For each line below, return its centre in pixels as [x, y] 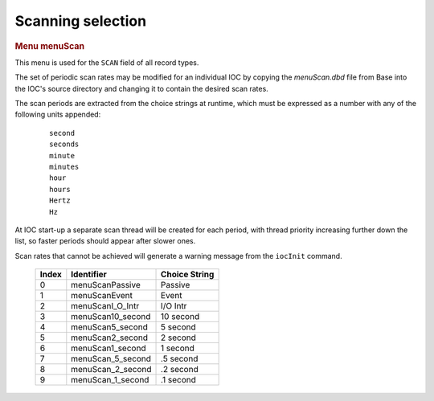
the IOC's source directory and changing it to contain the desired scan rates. [141, 88]
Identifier [89, 275]
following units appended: [58, 115]
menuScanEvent [102, 296]
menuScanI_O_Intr [105, 306]
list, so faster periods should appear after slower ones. [105, 241]
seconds [64, 144]
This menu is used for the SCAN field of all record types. [107, 62]
